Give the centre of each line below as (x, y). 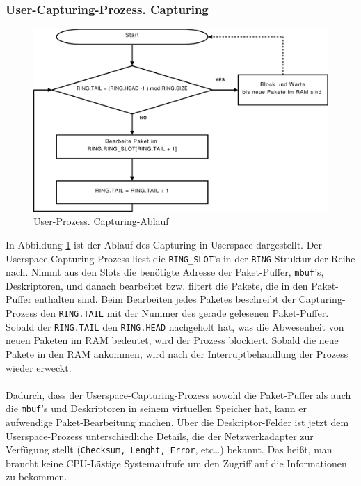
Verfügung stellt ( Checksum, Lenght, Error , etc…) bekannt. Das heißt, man (169, 449)
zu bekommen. (37, 477)
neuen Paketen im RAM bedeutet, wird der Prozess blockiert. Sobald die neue (172, 340)
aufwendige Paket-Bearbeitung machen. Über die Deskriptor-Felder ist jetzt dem (177, 422)
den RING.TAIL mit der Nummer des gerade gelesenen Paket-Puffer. (185, 313)
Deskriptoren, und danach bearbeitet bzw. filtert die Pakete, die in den (157, 285)
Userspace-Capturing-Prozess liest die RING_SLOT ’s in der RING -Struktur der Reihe (180, 258)
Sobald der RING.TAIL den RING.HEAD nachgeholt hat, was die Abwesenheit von (175, 326)
